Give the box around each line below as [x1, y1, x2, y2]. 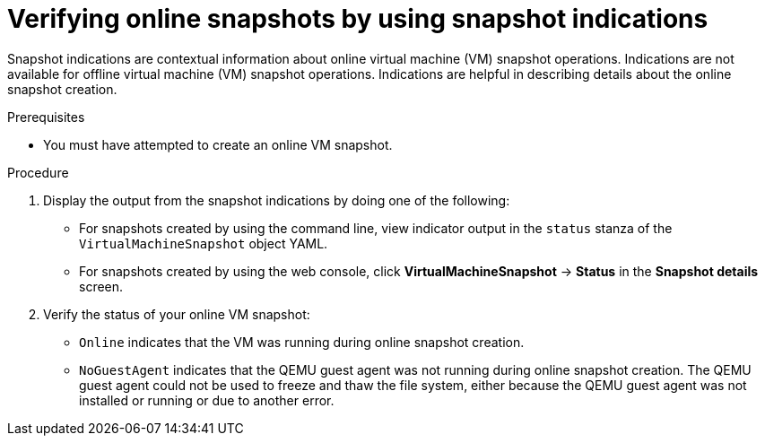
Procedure [7, 164, 69, 180]
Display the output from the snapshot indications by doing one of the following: [43, 192, 510, 208]
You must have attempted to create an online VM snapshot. [43, 136, 393, 152]
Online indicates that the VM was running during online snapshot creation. [79, 334, 525, 350]
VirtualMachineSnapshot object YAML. [79, 235, 328, 251]
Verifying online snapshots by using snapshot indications [7, 4, 708, 34]
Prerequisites [7, 109, 85, 125]
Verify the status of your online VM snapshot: [43, 306, 310, 322]
